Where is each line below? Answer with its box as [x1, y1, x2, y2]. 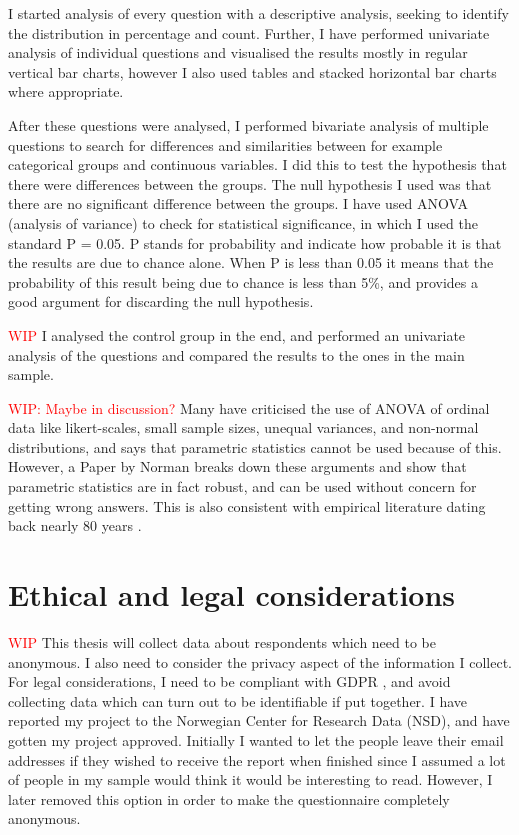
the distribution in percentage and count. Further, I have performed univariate [8, 22, 490, 43]
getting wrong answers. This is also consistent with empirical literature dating [8, 495, 486, 516]
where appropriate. [8, 81, 124, 102]
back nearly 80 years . [8, 515, 142, 536]
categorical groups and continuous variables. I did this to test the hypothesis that [8, 154, 507, 175]
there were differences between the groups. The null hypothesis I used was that [8, 173, 492, 194]
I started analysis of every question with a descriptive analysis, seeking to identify [8, 3, 509, 23]
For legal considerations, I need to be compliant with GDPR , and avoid [8, 671, 451, 692]
